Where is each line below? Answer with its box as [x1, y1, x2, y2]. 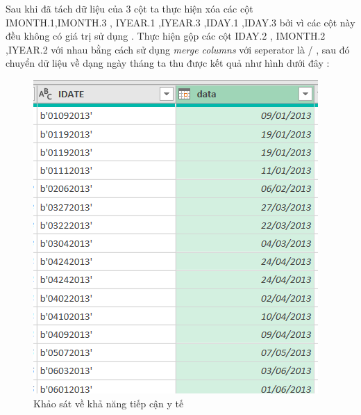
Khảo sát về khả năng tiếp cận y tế [33, 396, 184, 410]
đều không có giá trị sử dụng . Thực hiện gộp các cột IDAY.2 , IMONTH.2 [6, 29, 326, 43]
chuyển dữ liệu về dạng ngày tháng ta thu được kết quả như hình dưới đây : [6, 56, 330, 70]
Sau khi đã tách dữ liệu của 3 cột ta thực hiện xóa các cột [6, 1, 253, 15]
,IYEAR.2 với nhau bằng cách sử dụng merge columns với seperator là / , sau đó [6, 42, 350, 56]
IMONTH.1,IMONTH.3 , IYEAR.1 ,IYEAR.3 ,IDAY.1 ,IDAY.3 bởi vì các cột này [6, 15, 355, 29]
